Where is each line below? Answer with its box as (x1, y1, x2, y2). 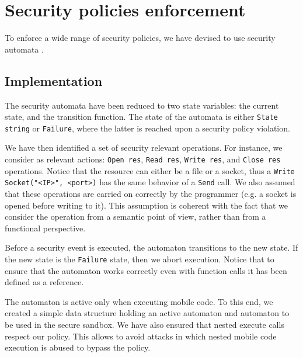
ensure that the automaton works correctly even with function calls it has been (5, 264, 287, 276)
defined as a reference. (5, 276, 84, 288)
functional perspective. (5, 221, 86, 234)
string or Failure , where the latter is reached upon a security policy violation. (5, 122, 290, 134)
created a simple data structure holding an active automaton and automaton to (5, 307, 290, 319)
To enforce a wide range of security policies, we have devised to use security (5, 32, 276, 44)
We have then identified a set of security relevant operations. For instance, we (5, 141, 283, 154)
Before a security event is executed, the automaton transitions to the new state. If (5, 241, 298, 254)
